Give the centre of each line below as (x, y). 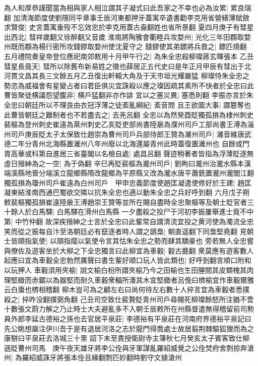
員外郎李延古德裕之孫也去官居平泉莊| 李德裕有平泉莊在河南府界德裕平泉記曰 (128, 318)
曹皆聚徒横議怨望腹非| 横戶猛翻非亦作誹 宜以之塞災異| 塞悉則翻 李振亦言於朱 (129, 95)
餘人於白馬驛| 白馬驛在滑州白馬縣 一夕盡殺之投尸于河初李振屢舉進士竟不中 (132, 212)
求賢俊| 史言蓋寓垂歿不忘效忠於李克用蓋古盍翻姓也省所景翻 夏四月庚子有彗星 (129, 27)
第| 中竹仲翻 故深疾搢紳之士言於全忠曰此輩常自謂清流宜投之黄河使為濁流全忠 (129, 221)
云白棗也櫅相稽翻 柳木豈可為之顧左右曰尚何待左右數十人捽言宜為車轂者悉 (123, 289)
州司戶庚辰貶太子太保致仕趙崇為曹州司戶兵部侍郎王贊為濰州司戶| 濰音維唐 (124, 134)
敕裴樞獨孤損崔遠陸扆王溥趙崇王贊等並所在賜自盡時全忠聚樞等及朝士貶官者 (126, 202)
